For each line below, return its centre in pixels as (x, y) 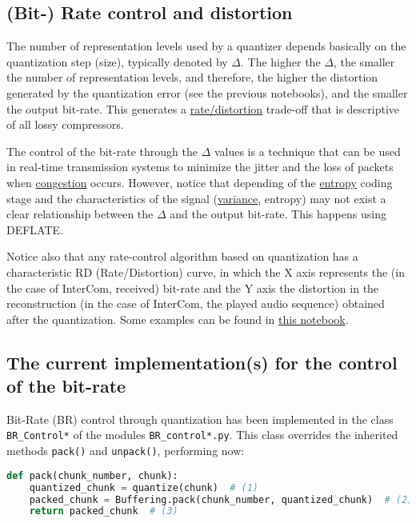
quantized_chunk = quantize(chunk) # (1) (144, 487)
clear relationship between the (80, 214)
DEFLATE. (35, 229)
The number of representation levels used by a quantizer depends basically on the (206, 46)
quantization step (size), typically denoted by (117, 61)
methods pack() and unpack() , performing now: (126, 451)
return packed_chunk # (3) (104, 511)
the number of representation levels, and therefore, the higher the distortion (192, 77)
